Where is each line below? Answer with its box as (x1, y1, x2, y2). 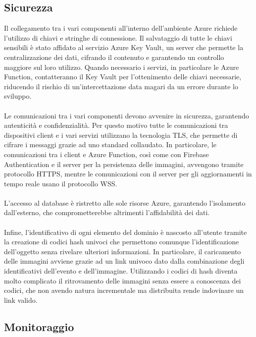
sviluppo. (4, 91, 32, 101)
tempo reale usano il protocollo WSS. (4, 178, 117, 188)
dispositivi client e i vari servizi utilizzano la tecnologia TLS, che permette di (4, 129, 238, 140)
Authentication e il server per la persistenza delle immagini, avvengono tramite (4, 159, 244, 169)
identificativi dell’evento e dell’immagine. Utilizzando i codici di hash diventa (4, 266, 238, 276)
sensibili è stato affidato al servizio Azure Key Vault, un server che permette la (4, 42, 244, 53)
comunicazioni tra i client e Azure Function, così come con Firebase (4, 149, 209, 159)
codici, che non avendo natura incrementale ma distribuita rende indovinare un (4, 285, 244, 295)
